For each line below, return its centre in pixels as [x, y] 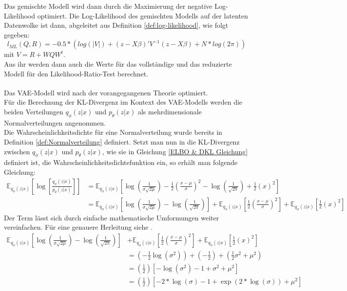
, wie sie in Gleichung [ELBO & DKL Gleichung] [175, 151]
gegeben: [17, 34]
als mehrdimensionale [170, 111]
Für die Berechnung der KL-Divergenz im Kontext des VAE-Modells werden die [123, 102]
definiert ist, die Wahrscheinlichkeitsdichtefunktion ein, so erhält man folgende [121, 162]
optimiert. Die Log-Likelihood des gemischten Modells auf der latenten [143, 15]
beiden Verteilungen [34, 111]
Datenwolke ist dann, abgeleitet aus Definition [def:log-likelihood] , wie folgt [116, 25]
